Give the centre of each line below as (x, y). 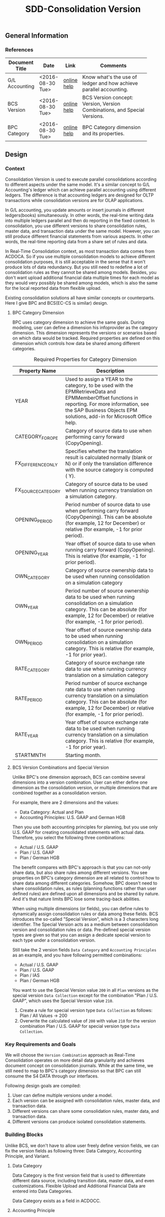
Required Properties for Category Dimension (85, 359)
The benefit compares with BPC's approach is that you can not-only (82, 868)
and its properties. (103, 134)
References (19, 50)
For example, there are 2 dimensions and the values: (66, 803)
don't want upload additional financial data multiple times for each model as (82, 278)
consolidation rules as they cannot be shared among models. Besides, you (81, 272)
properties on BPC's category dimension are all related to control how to (86, 878)
